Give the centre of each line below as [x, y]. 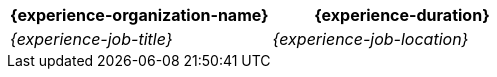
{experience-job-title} [91, 39]
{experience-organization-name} [139, 15]
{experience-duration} [402, 15]
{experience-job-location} [370, 39]
